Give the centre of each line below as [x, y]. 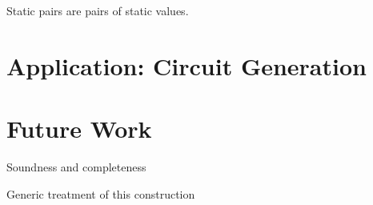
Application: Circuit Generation [186, 65]
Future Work [79, 129]
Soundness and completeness [76, 167]
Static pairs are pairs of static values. [98, 10]
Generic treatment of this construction [101, 193]
